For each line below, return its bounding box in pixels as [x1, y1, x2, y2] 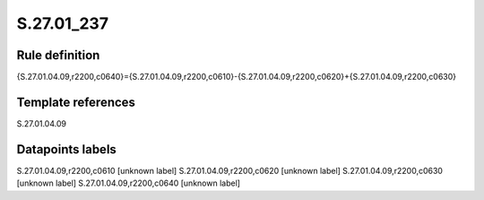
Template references [16, 94, 136, 109]
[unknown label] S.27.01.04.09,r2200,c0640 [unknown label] [16, 178, 241, 188]
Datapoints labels [16, 142, 117, 157]
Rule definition [16, 48, 100, 63]
